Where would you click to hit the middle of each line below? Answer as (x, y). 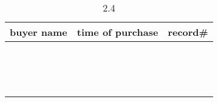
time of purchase (118, 32)
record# (188, 32)
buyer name (39, 32)
